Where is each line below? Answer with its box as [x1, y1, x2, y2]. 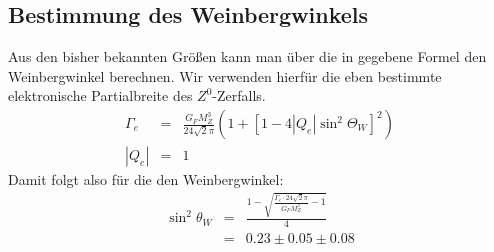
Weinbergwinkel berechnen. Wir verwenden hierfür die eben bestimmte [8, 65, 442, 86]
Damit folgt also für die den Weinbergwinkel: [8, 169, 284, 190]
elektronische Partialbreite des [8, 85, 193, 106]
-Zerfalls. [212, 85, 266, 106]
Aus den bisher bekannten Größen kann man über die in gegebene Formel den [8, 46, 487, 67]
